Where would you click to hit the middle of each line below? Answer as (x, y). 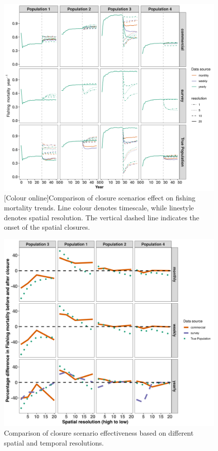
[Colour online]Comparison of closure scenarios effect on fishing (100, 198)
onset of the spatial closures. (47, 227)
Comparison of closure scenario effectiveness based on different (99, 433)
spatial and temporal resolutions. (54, 442)
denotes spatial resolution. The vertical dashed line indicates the (102, 217)
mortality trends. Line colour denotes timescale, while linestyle (99, 207)
